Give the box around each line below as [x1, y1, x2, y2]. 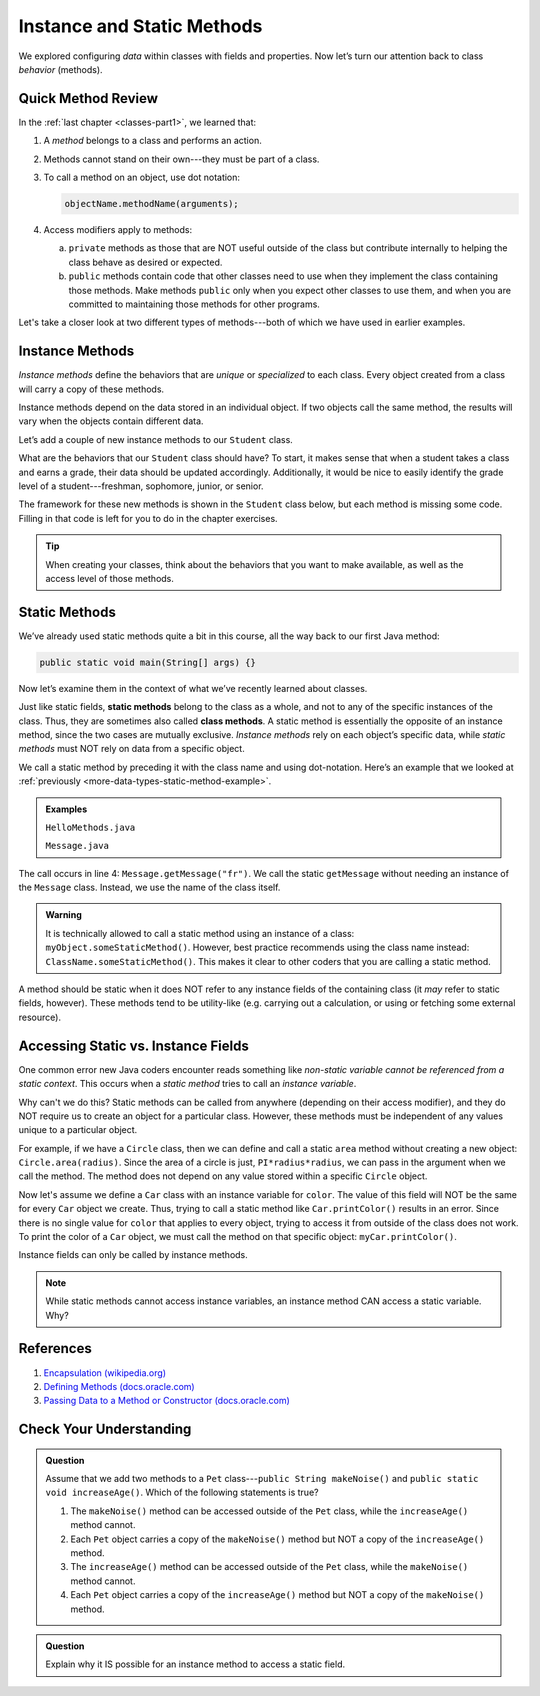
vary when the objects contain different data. [18, 415, 204, 427]
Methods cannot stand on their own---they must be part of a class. [43, 153, 320, 165]
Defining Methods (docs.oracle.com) [43, 1380, 195, 1392]
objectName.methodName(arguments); [64, 198, 239, 209]
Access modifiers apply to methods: [43, 223, 193, 235]
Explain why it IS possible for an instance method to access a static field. [45, 1658, 346, 1670]
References [18, 1340, 92, 1357]
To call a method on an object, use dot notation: [43, 171, 240, 184]
